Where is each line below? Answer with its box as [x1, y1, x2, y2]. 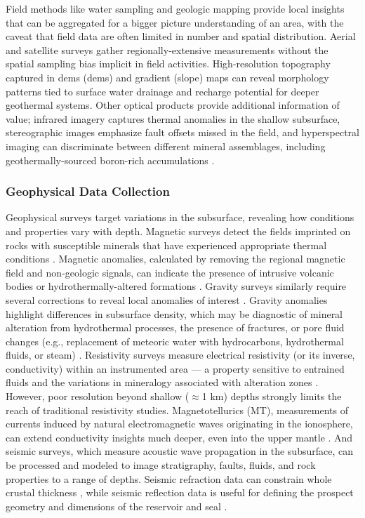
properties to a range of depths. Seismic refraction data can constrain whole [6, 471, 332, 486]
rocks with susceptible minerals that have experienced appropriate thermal [6, 237, 327, 252]
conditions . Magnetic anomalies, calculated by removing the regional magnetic [6, 251, 345, 266]
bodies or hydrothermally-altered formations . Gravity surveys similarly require [6, 279, 347, 293]
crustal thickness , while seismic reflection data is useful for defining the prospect [6, 485, 354, 500]
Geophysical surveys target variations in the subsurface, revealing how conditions [6, 210, 354, 225]
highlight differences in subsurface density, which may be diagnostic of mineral [6, 306, 343, 321]
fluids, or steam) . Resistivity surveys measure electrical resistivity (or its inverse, [6, 347, 355, 362]
